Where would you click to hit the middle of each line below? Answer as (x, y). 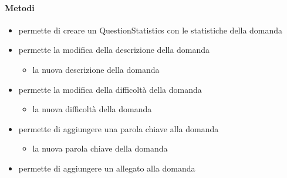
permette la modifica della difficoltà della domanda (110, 89)
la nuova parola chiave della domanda (100, 148)
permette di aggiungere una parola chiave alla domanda (119, 128)
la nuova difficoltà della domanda (92, 109)
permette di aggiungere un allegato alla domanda (107, 168)
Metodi (20, 7)
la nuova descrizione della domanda (96, 69)
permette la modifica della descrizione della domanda (114, 50)
